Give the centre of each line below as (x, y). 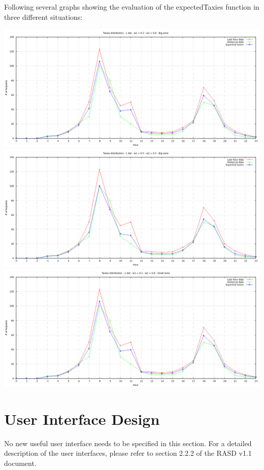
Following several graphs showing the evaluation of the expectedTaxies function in (132, 7)
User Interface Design (82, 418)
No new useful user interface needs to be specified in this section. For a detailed (128, 443)
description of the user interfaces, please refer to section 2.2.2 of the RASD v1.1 (128, 453)
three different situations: (43, 16)
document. (20, 463)
